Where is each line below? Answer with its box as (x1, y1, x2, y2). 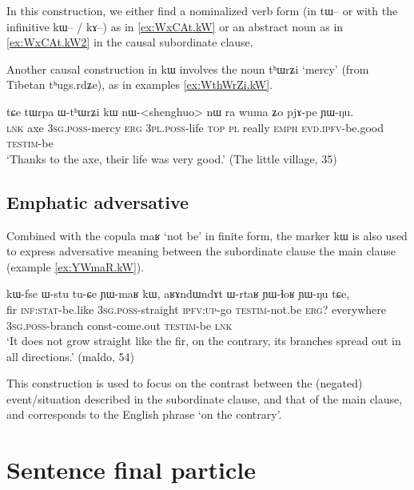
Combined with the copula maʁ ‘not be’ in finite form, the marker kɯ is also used (6, 227, 408, 243)
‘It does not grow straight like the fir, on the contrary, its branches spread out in (6, 332, 401, 349)
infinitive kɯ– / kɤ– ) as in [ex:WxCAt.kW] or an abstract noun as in (6, 18, 344, 34)
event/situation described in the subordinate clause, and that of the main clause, (6, 390, 403, 407)
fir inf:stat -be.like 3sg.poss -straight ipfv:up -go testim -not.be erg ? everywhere (6, 300, 387, 317)
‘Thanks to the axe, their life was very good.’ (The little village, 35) (6, 150, 337, 167)
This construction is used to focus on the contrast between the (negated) (6, 375, 363, 392)
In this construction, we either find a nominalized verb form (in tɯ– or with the (6, 2, 398, 18)
